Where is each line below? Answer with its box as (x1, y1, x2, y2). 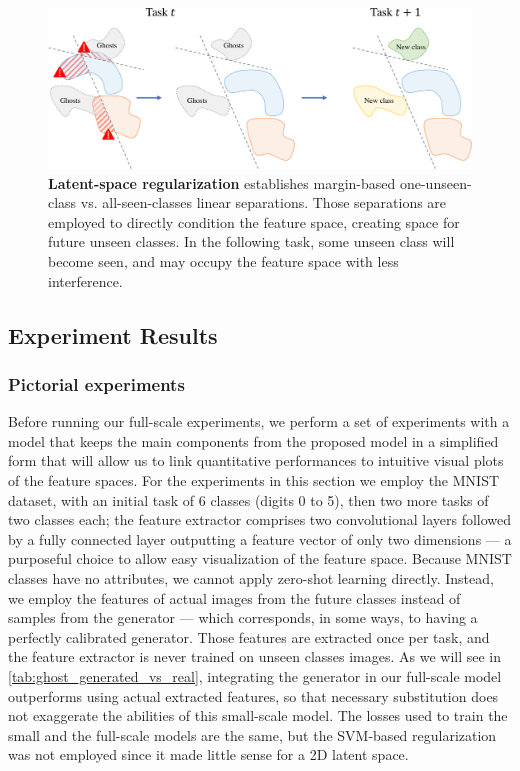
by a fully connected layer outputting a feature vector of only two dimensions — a (8, 528, 512, 549)
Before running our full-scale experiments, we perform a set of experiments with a (8, 411, 510, 432)
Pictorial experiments (8, 371, 185, 396)
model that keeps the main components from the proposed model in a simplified (8, 430, 499, 451)
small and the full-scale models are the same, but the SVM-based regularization (8, 724, 497, 745)
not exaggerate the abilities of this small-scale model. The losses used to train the (8, 705, 508, 726)
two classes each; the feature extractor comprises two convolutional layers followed (8, 509, 512, 530)
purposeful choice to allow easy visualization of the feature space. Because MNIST (8, 548, 512, 569)
